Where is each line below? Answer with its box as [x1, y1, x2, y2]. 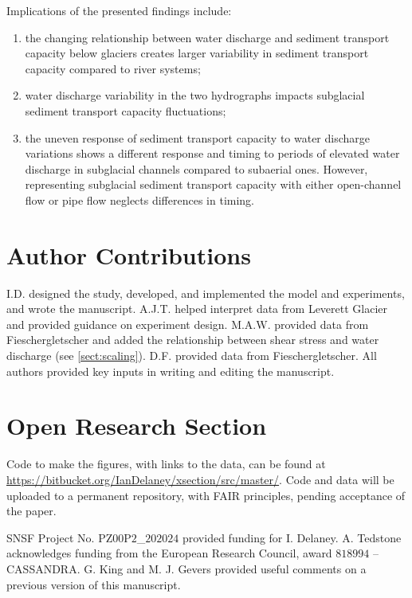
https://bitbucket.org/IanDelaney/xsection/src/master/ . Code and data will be [6, 471, 394, 487]
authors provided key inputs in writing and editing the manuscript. [6, 362, 335, 379]
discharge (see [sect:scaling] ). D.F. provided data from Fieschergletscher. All [6, 347, 377, 364]
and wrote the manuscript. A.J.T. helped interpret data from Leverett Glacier [6, 300, 388, 317]
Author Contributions [6, 238, 251, 271]
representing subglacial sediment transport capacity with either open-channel [25, 176, 402, 193]
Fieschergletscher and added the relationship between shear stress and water [6, 331, 379, 348]
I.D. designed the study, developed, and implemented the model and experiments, [6, 284, 405, 301]
